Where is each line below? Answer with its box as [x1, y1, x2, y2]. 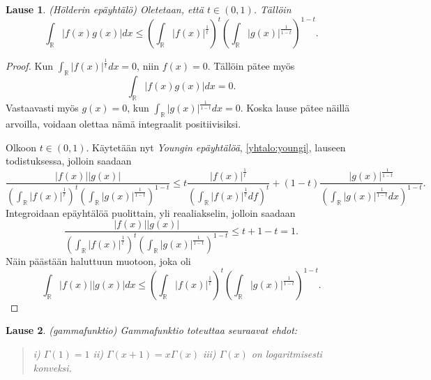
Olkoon [6, 139, 36, 154]
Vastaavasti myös [6, 100, 79, 115]
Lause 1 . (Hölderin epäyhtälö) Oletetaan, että [6, 2, 204, 16]
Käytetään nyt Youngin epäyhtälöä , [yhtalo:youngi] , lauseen [92, 139, 346, 154]
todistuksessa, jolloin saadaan [6, 153, 132, 168]
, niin [137, 59, 159, 73]
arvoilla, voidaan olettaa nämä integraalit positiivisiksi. [6, 116, 241, 131]
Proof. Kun [6, 59, 54, 73]
